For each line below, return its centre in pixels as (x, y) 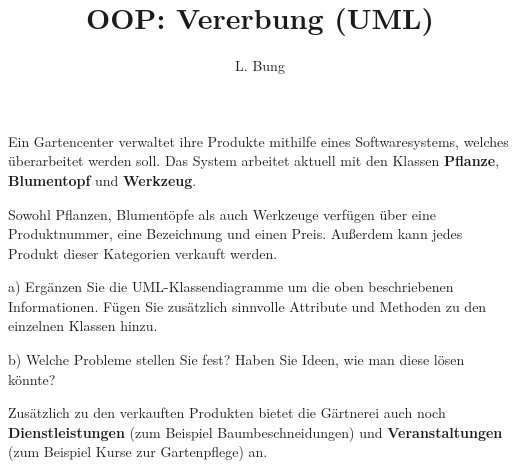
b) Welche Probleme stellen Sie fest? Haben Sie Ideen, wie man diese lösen (236, 359)
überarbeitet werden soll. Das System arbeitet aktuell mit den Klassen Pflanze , (254, 160)
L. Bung (260, 65)
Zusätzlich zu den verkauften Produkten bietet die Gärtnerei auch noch (227, 412)
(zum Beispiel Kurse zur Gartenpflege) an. (138, 451)
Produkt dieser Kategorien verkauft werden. (143, 252)
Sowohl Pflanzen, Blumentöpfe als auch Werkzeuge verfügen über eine (222, 213)
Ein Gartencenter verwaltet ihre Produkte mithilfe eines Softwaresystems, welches (258, 140)
